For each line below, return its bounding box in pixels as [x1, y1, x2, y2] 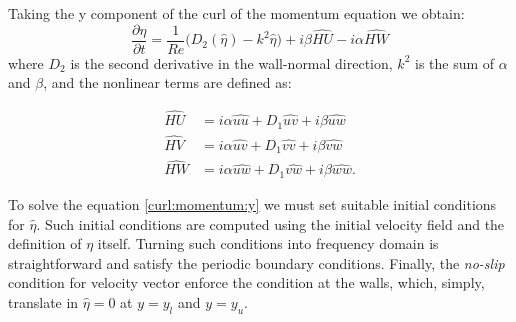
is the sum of [415, 52, 495, 73]
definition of [8, 233, 82, 254]
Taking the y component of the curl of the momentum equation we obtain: [8, 3, 465, 23]
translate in [8, 291, 79, 312]
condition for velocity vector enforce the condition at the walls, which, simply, [8, 272, 485, 293]
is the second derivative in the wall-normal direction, [70, 52, 393, 73]
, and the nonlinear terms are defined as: [43, 72, 292, 93]
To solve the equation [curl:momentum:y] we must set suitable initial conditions [8, 193, 497, 214]
